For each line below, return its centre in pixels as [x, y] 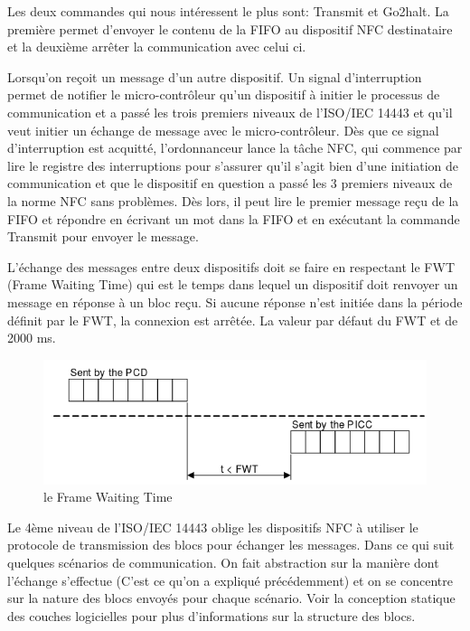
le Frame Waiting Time [108, 497]
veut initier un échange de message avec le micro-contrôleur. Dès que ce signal [223, 130]
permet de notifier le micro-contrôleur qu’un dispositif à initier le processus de [224, 94]
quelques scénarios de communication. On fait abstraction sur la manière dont [223, 562]
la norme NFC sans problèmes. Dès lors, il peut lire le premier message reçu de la [233, 200]
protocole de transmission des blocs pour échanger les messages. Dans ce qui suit [231, 545]
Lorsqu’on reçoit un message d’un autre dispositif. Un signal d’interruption [215, 76]
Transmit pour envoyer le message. [103, 236]
